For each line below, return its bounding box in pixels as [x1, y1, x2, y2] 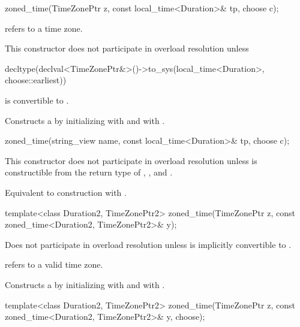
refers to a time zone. [5, 22, 83, 34]
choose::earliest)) [5, 74, 67, 86]
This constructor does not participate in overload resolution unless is [5, 154, 257, 166]
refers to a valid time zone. [5, 258, 103, 271]
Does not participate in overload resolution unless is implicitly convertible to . [5, 238, 292, 250]
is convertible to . [5, 93, 69, 106]
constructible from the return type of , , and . [5, 166, 173, 178]
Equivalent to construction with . [5, 186, 127, 198]
